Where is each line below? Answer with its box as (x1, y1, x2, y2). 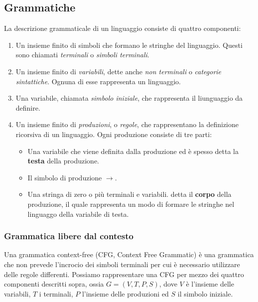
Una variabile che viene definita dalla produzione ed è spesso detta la (27, 146, 239, 156)
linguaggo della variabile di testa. (27, 208, 129, 219)
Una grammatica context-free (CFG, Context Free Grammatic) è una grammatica (4, 249, 254, 260)
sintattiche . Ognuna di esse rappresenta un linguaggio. (15, 76, 181, 86)
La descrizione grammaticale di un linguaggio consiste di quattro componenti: (4, 23, 241, 33)
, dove (159, 279, 177, 289)
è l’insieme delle (186, 279, 234, 289)
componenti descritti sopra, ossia (4, 279, 104, 289)
